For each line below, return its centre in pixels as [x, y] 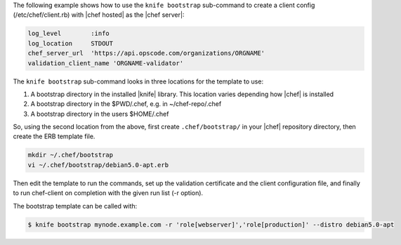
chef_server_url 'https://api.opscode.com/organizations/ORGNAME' [146, 53]
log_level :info [69, 34]
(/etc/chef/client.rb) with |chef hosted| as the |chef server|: [99, 15]
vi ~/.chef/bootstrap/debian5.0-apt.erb [98, 165]
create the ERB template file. [54, 136]
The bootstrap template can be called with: [75, 206]
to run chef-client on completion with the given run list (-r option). [108, 193]
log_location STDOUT [71, 43]
